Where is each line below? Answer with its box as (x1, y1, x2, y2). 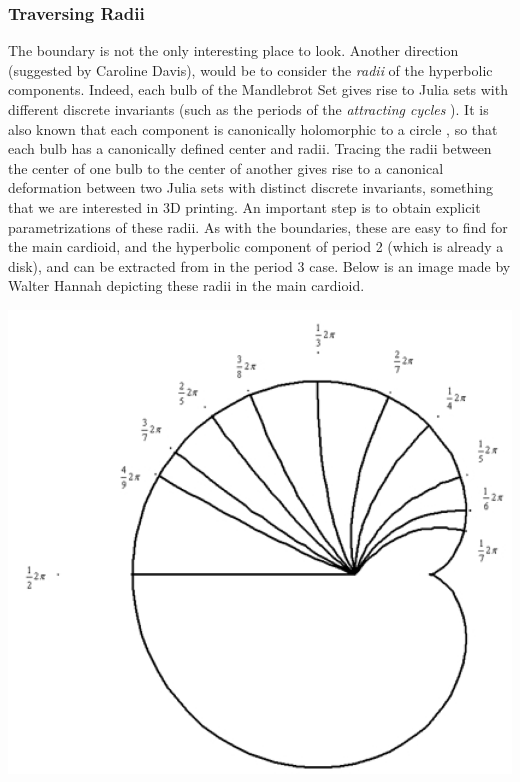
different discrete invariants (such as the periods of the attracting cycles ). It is (8, 99, 489, 119)
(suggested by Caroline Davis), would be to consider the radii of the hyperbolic (8, 59, 493, 80)
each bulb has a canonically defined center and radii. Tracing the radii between (8, 138, 492, 159)
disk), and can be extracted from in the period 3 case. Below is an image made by (8, 255, 511, 276)
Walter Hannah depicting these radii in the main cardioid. (8, 275, 365, 296)
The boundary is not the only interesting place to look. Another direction (8, 40, 459, 61)
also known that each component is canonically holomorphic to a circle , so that (8, 118, 498, 139)
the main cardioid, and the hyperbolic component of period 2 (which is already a (8, 236, 504, 257)
